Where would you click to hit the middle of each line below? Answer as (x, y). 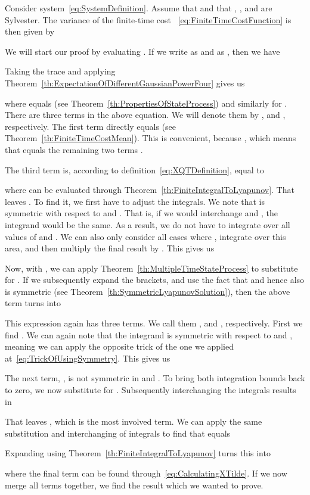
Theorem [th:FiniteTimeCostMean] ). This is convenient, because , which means (151, 138)
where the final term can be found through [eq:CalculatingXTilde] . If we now (146, 473)
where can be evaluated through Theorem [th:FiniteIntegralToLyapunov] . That (150, 190)
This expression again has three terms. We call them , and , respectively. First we (154, 323)
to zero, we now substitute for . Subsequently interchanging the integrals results (151, 390)
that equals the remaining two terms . (74, 149)
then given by (30, 31)
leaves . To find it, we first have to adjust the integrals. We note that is (135, 201)
